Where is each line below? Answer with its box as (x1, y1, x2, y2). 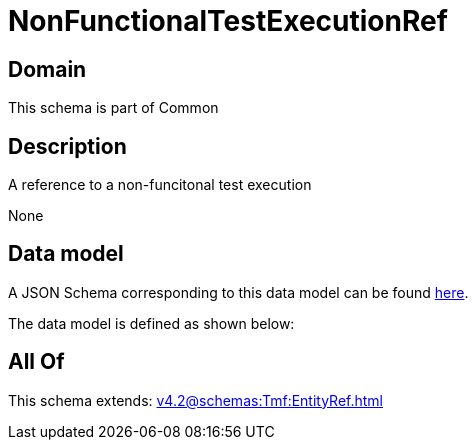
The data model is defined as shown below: (8, 314, 295, 332)
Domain (8, 56, 87, 82)
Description (8, 133, 127, 159)
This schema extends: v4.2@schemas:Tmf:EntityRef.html (8, 391, 384, 409)
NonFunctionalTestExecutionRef (8, 4, 448, 38)
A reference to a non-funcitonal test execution (8, 176, 312, 194)
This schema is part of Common (8, 99, 219, 117)
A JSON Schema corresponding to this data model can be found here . (8, 283, 469, 301)
